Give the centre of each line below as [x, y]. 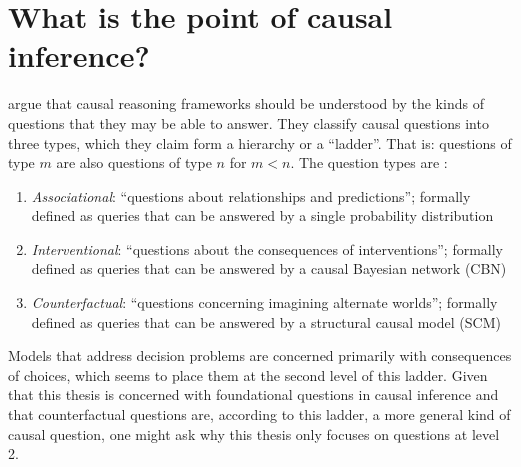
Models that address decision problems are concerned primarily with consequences [260, 355]
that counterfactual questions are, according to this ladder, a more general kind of [259, 414]
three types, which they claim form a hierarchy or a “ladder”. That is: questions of [260, 142]
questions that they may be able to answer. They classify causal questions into [248, 122]
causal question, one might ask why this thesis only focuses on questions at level [254, 433]
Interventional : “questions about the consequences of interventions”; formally [267, 248]
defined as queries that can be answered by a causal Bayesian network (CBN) [269, 268]
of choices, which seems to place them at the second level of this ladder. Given [248, 374]
